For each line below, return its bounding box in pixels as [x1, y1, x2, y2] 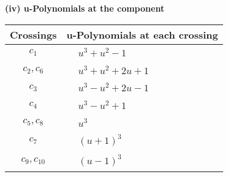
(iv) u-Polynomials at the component [5, 2, 165, 14]
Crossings [10, 27, 57, 42]
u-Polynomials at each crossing [66, 27, 218, 42]
